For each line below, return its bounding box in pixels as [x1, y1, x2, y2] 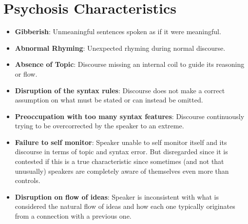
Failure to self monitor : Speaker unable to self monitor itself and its [15, 137, 227, 147]
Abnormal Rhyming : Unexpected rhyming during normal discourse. [15, 42, 226, 53]
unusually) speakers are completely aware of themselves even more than [15, 165, 229, 176]
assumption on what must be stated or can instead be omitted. [15, 95, 203, 105]
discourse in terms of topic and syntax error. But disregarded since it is [15, 146, 228, 157]
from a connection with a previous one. [15, 211, 132, 221]
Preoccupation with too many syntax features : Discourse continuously [15, 111, 245, 121]
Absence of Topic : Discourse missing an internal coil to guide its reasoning [15, 59, 245, 69]
